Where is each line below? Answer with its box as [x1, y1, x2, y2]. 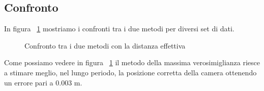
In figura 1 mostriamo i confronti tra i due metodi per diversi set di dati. [4, 23, 234, 34]
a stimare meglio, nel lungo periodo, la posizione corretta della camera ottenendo [4, 67, 257, 77]
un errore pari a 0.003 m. [4, 77, 82, 87]
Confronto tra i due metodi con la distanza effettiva [24, 40, 186, 51]
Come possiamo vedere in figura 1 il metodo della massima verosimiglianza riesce [4, 57, 260, 68]
